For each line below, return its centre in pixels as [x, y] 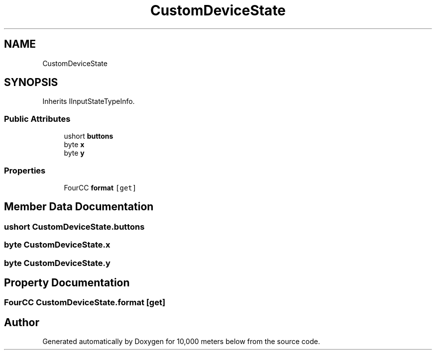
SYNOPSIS [31, 83]
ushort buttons [89, 136]
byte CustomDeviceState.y [57, 263]
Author [22, 322]
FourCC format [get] [100, 187]
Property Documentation [67, 282]
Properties [25, 170]
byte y [74, 153]
